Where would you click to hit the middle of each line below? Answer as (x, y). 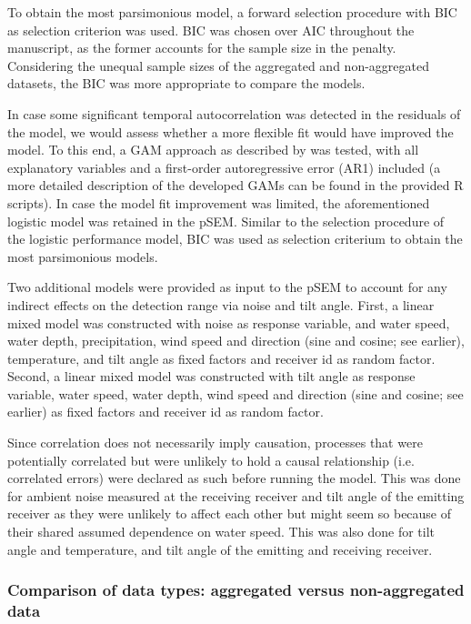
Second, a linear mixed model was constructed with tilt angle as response (211, 376)
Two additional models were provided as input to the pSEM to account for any (227, 287)
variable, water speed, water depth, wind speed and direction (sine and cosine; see (235, 393)
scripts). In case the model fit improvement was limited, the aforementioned (219, 202)
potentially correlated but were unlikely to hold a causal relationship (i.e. (211, 460)
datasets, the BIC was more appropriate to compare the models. (186, 83)
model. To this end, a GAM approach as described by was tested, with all (213, 150)
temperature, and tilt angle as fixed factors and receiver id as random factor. (221, 358)
